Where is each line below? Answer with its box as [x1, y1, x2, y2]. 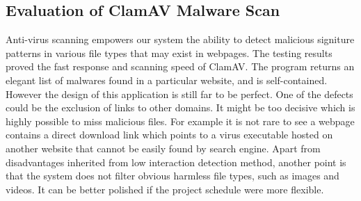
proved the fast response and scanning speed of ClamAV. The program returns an [6, 59, 355, 74]
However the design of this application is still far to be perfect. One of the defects [6, 86, 353, 101]
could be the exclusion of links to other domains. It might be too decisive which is [6, 100, 355, 115]
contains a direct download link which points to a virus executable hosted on [6, 127, 333, 142]
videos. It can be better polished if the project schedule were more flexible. [6, 182, 324, 196]
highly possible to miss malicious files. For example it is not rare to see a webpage [6, 113, 355, 128]
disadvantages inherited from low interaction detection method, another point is [6, 154, 346, 169]
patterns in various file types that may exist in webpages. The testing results [6, 45, 332, 60]
